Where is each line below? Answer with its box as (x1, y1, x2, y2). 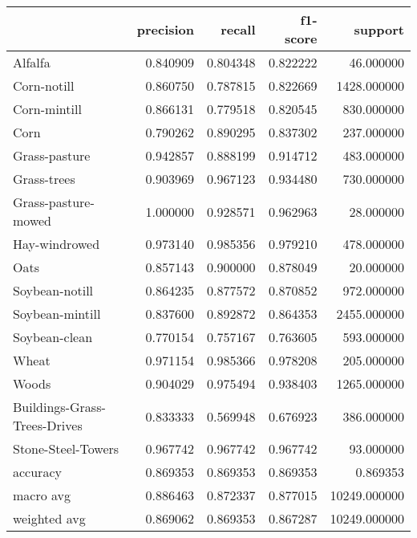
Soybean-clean (13, 328, 93, 346)
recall (221, 19, 256, 39)
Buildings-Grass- (13, 397, 106, 416)
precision (136, 19, 195, 39)
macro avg (13, 486, 71, 504)
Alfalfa (13, 53, 51, 71)
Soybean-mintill (13, 304, 101, 323)
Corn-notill (13, 76, 75, 95)
